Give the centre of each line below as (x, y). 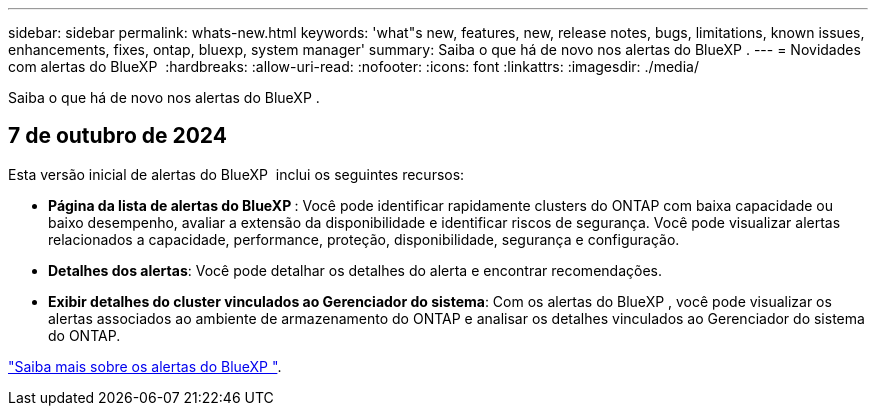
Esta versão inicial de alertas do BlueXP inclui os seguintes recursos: (236, 174)
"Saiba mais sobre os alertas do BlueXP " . (145, 366)
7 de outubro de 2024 (117, 136)
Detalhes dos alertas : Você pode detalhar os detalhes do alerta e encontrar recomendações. (355, 270)
